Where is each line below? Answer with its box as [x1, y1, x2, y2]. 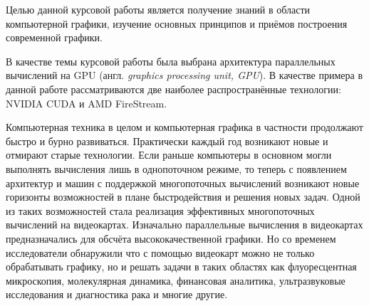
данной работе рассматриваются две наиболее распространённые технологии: [6, 81, 341, 96]
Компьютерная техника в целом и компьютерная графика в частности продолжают [6, 120, 363, 134]
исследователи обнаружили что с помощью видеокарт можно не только [6, 245, 315, 260]
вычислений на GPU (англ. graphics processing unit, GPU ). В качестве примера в [6, 68, 363, 83]
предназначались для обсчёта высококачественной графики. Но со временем [6, 231, 336, 246]
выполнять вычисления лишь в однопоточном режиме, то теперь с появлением [6, 161, 347, 176]
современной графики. [6, 30, 103, 45]
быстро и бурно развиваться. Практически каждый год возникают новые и [6, 133, 328, 148]
